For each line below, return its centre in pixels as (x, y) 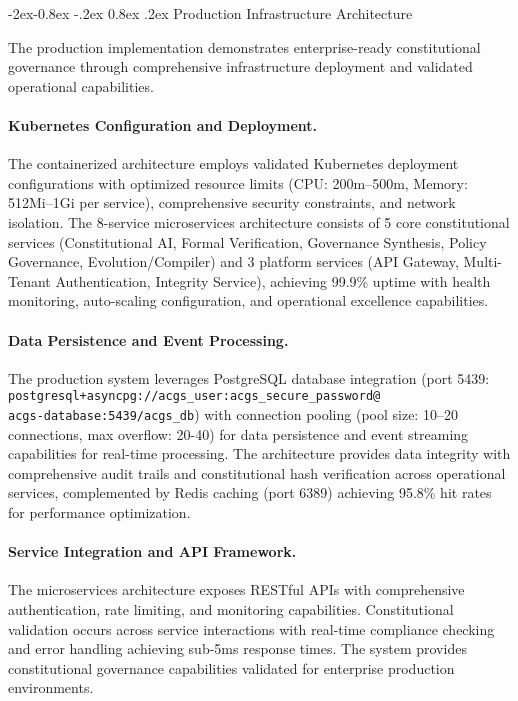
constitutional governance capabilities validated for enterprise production (231, 667)
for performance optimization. (99, 512)
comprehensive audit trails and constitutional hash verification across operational (257, 472)
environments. (51, 687)
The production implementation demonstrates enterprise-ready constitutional (244, 46)
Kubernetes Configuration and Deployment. (163, 124)
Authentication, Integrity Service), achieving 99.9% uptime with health (273, 280)
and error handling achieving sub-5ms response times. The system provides (237, 648)
